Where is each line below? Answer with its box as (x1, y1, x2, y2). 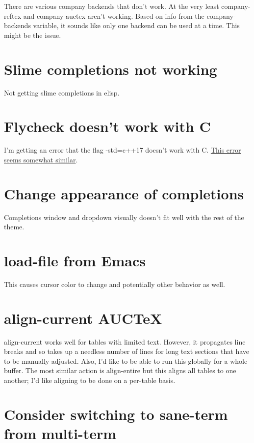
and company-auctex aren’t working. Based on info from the (23, 10, 204, 21)
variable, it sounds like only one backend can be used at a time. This (33, 20, 240, 31)
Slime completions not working (4, 59, 217, 79)
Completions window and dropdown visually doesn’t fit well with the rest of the (4, 212, 244, 222)
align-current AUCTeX (4, 308, 162, 328)
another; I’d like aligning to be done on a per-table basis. (4, 375, 176, 385)
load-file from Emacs (4, 250, 146, 270)
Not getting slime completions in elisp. (4, 87, 120, 97)
